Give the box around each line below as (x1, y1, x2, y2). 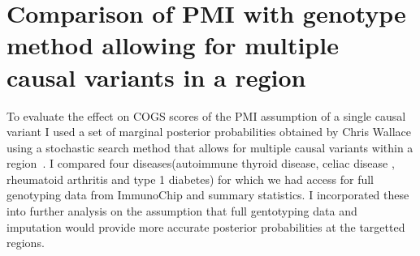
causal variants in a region (6, 60, 306, 93)
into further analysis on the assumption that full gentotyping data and (6, 203, 357, 220)
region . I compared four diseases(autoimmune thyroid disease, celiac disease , (6, 155, 395, 172)
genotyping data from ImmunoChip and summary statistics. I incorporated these (6, 186, 409, 203)
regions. (6, 234, 45, 251)
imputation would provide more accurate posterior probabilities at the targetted (6, 218, 405, 235)
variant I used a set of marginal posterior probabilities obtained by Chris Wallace (6, 123, 412, 140)
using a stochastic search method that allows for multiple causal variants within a (6, 139, 414, 156)
